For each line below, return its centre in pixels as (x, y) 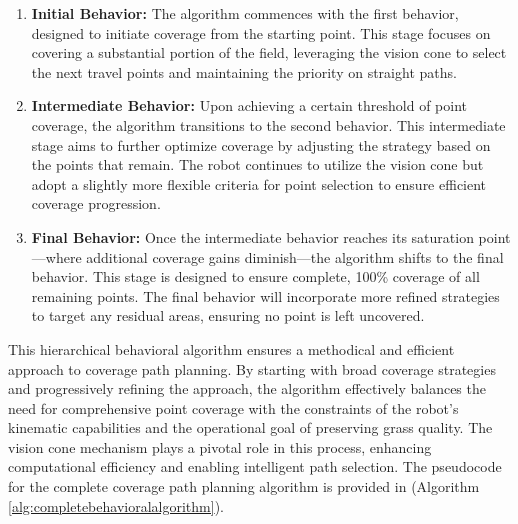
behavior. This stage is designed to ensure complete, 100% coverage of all (255, 276)
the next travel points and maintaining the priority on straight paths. (244, 71)
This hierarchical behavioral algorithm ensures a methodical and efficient (231, 348)
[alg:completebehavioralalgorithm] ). (116, 505)
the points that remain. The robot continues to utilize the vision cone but (257, 164)
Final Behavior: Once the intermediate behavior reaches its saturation (252, 236)
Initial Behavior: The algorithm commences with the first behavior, (245, 13)
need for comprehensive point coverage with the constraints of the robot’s (233, 407)
